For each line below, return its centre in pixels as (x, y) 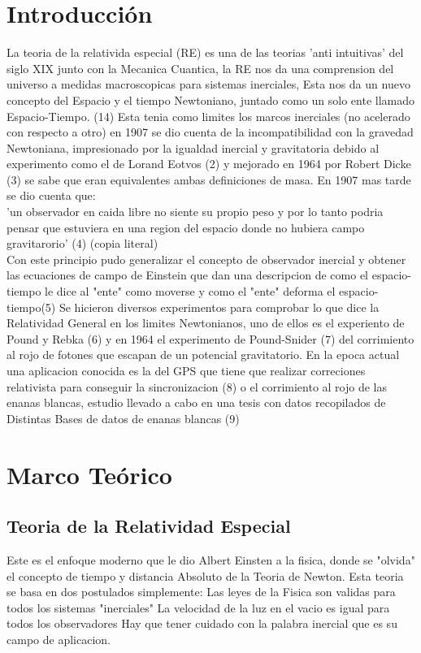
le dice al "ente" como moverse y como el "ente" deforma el (190, 291)
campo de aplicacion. (59, 639)
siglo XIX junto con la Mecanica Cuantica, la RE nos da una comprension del (200, 68)
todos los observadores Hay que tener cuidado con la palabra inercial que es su (202, 623)
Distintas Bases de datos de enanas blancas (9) (123, 418)
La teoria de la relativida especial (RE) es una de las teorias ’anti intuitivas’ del (205, 52)
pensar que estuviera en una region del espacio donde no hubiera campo (186, 227)
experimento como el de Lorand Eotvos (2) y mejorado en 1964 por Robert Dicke (209, 164)
